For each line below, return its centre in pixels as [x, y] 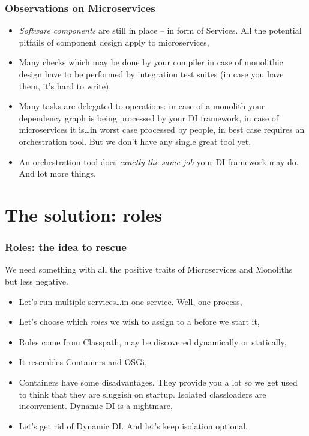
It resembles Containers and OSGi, [83, 362]
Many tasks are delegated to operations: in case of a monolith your [142, 106]
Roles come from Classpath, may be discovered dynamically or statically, [153, 341]
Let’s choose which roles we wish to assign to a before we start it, [139, 322]
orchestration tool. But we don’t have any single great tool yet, [135, 141]
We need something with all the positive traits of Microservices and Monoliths [149, 269]
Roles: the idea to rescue [66, 247]
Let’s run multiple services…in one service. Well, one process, [130, 301]
